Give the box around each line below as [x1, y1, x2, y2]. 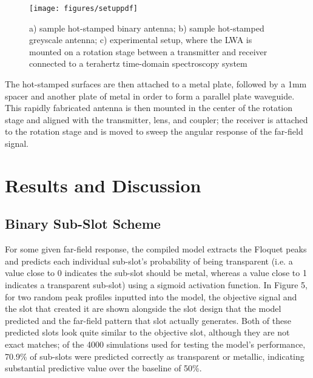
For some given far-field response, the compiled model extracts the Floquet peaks [5, 243, 307, 255]
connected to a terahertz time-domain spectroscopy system [29, 57, 247, 70]
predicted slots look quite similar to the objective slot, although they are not [5, 326, 290, 339]
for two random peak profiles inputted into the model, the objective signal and [5, 290, 297, 303]
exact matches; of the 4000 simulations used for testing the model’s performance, [5, 337, 306, 350]
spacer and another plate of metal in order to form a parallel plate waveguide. [5, 89, 295, 102]
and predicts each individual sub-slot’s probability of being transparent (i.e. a [5, 254, 293, 267]
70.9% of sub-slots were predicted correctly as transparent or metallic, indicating [5, 349, 305, 362]
